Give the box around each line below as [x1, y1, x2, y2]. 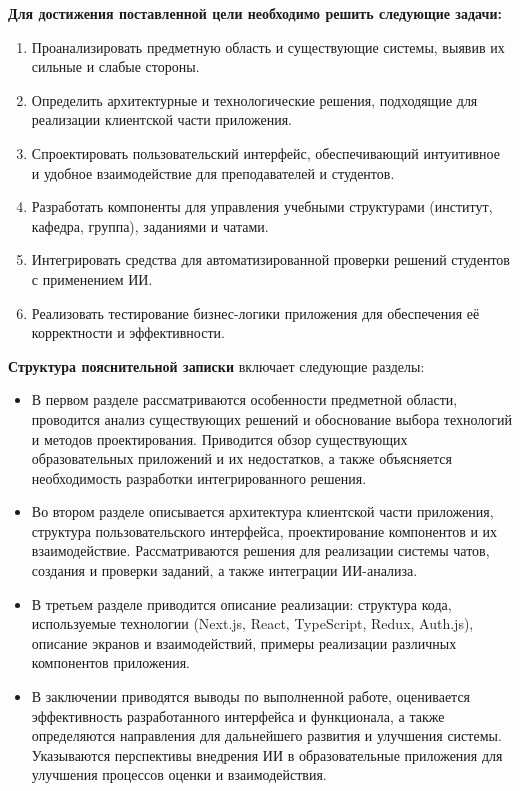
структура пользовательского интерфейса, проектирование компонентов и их [31, 520, 498, 541]
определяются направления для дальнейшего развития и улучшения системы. [31, 725, 502, 746]
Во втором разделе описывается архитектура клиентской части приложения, [31, 501, 494, 522]
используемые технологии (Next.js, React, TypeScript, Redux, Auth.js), [31, 613, 474, 634]
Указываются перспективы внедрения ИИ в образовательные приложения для [31, 744, 503, 765]
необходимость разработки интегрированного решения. [31, 467, 367, 488]
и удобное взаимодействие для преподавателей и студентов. [31, 162, 395, 183]
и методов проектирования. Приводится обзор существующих [31, 428, 408, 449]
